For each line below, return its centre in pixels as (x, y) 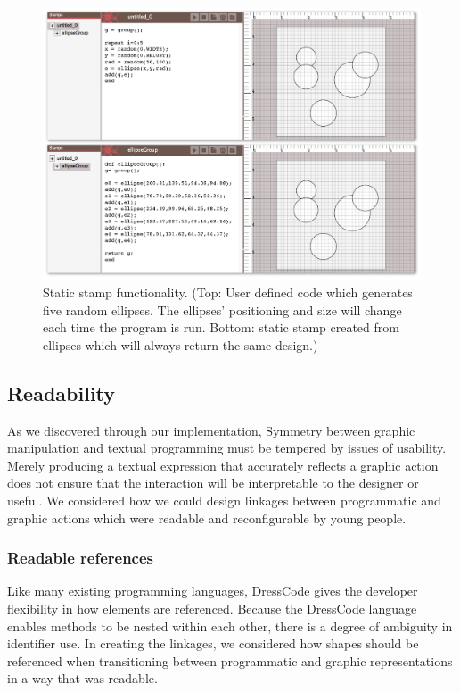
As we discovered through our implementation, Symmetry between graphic (211, 430)
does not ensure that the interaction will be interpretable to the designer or (213, 483)
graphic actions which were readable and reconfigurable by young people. (207, 518)
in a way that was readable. (82, 678)
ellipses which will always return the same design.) (181, 344)
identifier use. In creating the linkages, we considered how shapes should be (213, 643)
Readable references (81, 558)
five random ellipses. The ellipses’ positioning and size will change (222, 309)
